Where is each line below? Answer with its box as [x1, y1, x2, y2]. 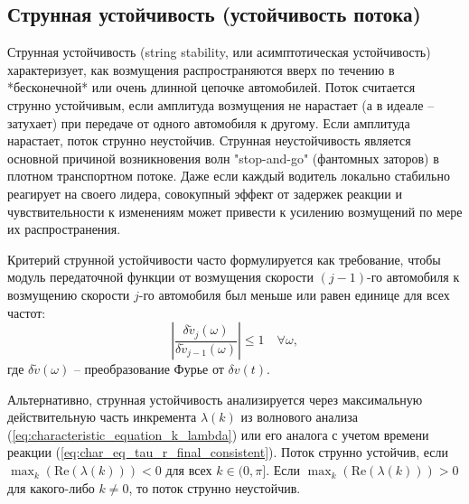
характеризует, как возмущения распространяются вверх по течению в [7, 60, 395, 79]
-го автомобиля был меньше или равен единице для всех [138, 285, 450, 303]
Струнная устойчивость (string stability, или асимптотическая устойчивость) [7, 42, 431, 61]
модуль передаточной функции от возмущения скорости [7, 267, 314, 286]
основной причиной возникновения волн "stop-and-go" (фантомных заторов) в [7, 148, 439, 167]
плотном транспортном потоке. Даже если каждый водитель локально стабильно [7, 166, 450, 185]
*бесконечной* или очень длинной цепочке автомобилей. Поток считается [7, 78, 416, 97]
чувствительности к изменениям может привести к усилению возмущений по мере [7, 201, 463, 220]
